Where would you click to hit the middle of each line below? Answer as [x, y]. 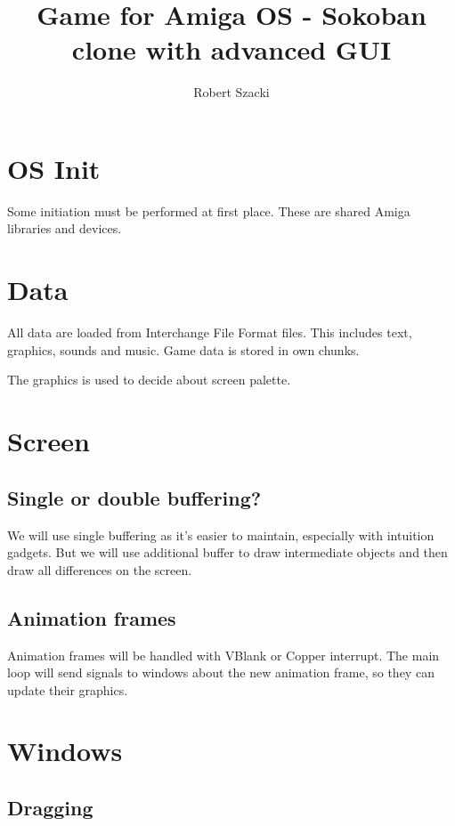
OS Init [54, 168]
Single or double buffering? [134, 497]
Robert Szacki [232, 92]
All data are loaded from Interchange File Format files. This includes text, [210, 332]
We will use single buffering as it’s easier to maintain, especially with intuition [221, 534]
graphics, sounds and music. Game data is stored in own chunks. [183, 349]
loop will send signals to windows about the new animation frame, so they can [221, 672]
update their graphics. [68, 689]
